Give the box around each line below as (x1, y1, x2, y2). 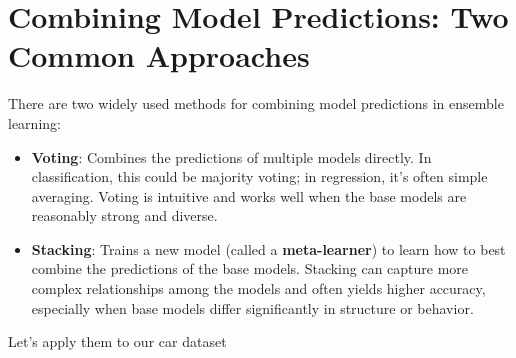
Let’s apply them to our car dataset (8, 331, 227, 352)
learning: (8, 112, 61, 133)
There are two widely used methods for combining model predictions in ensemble (8, 93, 504, 114)
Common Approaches (8, 35, 310, 76)
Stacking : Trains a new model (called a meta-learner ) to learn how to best (31, 238, 506, 259)
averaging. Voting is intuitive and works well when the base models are (31, 185, 467, 206)
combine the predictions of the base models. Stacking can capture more (31, 258, 469, 279)
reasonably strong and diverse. (31, 205, 218, 226)
